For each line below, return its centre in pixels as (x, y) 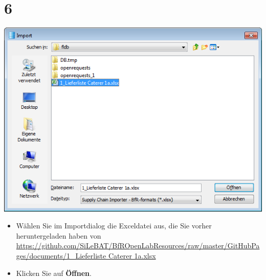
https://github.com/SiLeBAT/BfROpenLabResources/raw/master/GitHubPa (138, 246)
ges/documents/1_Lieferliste (61, 255)
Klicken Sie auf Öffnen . (54, 273)
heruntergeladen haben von (59, 235)
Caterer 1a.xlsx (132, 255)
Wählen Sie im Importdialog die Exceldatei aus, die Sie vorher (114, 226)
